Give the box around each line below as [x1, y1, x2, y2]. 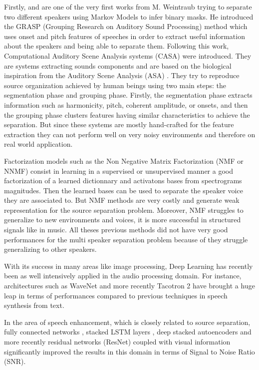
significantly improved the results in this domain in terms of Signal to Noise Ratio [4, 346, 255, 356]
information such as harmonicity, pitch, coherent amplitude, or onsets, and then [4, 99, 248, 110]
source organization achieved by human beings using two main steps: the [4, 80, 226, 90]
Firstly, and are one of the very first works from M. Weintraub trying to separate [4, 2, 252, 12]
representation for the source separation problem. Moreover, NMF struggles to [4, 204, 244, 215]
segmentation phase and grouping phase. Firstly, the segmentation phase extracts [4, 90, 253, 100]
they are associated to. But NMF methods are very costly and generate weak [4, 195, 240, 205]
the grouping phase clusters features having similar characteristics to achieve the [4, 109, 250, 120]
